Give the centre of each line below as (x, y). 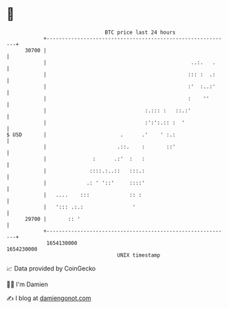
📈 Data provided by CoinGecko (51, 268)
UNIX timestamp (139, 255)
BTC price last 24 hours (140, 32)
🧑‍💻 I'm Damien (27, 284)
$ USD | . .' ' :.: (91, 135)
